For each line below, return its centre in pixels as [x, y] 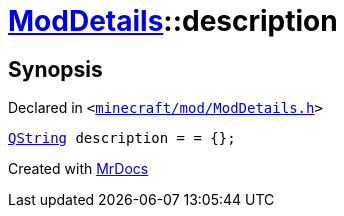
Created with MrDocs [78, 169]
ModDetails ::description [173, 21]
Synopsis [55, 69]
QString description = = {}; [122, 138]
